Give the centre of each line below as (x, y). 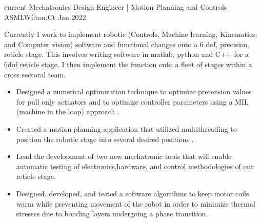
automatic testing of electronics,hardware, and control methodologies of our (135, 166)
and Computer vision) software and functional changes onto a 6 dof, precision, (127, 44)
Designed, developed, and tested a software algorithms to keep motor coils (133, 193)
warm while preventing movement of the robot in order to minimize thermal (136, 203)
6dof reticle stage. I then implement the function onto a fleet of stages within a (128, 64)
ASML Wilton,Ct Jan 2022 (45, 17)
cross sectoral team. (35, 74)
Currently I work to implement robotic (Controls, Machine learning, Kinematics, (131, 34)
